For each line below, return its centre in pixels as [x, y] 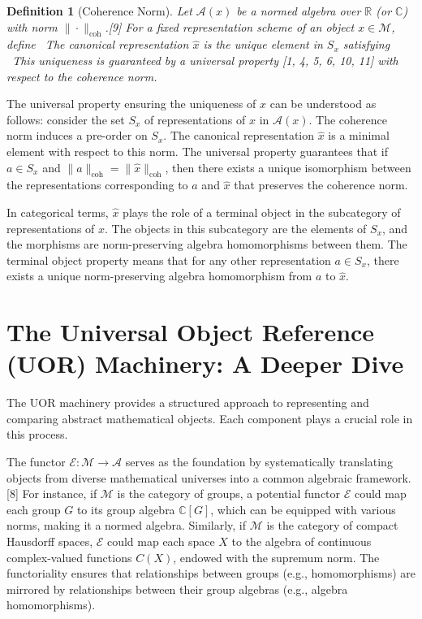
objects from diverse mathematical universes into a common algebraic [179, 477]
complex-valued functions [69, 557]
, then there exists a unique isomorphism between [288, 167]
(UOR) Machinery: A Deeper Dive [205, 364]
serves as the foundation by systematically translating [259, 461]
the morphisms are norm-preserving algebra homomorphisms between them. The [207, 244]
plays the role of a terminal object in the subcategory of [262, 212]
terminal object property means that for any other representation [169, 260]
